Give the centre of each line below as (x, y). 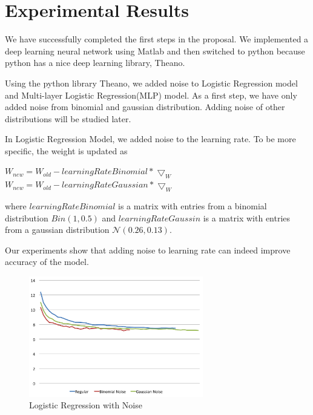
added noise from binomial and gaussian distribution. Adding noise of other (145, 107)
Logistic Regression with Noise (86, 405)
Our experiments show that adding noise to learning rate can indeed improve (148, 250)
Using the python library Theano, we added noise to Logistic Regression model (151, 83)
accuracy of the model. (47, 262)
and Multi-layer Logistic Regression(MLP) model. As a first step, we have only (151, 95)
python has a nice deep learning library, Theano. (95, 63)
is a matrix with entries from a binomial (193, 206)
